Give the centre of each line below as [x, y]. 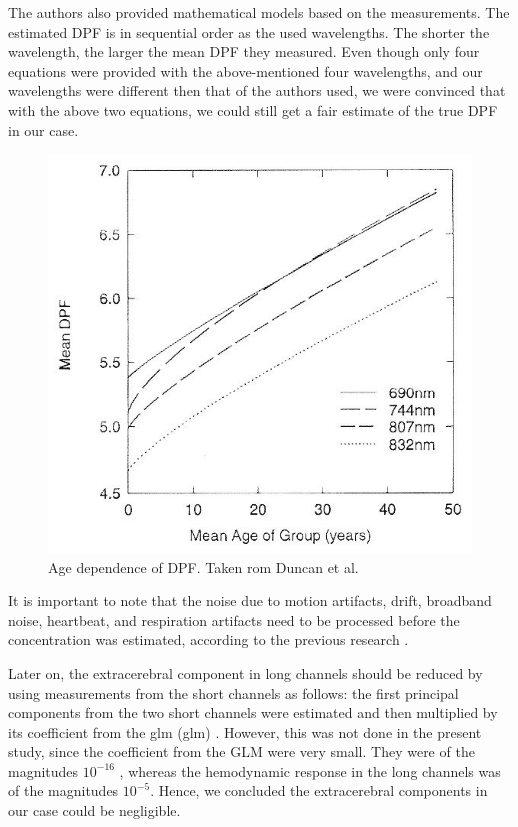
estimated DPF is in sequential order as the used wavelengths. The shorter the [249, 31]
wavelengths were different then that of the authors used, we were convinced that [257, 90]
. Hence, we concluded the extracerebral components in [319, 790]
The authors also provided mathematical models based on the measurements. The [259, 12]
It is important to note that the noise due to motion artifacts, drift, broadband [250, 600]
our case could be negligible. [94, 810]
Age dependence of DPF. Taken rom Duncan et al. [203, 566]
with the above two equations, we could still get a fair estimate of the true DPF [253, 109]
